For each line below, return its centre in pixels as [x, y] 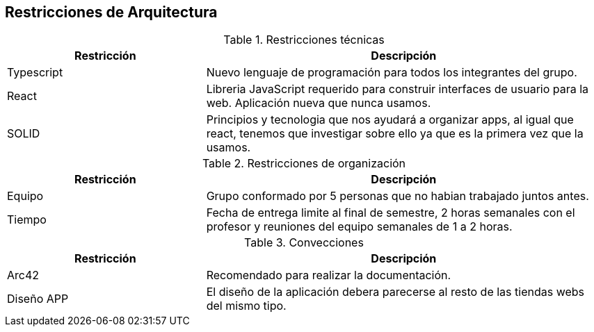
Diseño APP [38, 299]
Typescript [35, 73]
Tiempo [27, 220]
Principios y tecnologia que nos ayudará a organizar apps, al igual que [390, 120]
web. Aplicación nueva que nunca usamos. [319, 103]
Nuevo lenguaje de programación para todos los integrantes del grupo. [392, 73]
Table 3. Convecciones [304, 243]
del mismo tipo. [246, 306]
